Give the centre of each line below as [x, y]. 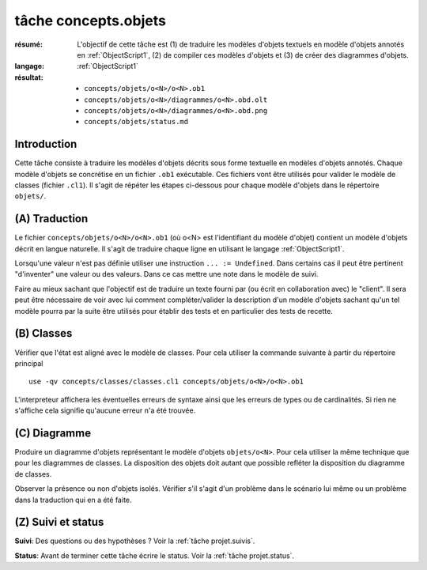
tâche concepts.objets [90, 21]
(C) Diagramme [53, 433]
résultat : [29, 77]
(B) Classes [43, 333]
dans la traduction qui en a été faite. [73, 500]
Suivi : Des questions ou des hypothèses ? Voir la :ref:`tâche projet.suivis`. [135, 541]
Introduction [46, 144]
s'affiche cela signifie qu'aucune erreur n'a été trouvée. [105, 410]
